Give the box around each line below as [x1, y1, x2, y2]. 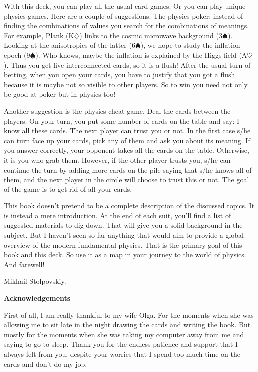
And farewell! [4, 259, 45, 269]
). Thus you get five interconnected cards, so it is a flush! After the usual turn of [4, 59, 251, 70]
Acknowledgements [4, 293, 71, 303]
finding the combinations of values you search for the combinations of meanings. [4, 20, 249, 31]
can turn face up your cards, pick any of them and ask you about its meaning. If [4, 135, 250, 145]
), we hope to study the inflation [140, 40, 240, 50]
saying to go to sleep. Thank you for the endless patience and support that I [4, 339, 238, 349]
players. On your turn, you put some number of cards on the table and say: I [4, 115, 240, 126]
